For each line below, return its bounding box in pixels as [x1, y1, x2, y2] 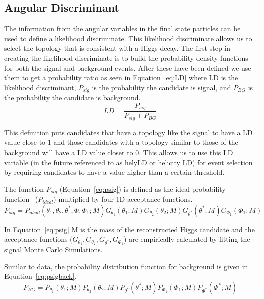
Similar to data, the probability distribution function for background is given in [4, 261, 248, 271]
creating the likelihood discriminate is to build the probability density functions [4, 52, 248, 63]
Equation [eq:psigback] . [4, 271, 77, 281]
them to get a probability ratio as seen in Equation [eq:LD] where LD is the [4, 72, 238, 83]
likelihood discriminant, [4, 82, 76, 92]
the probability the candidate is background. [4, 92, 141, 103]
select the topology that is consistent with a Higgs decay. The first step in [4, 43, 231, 53]
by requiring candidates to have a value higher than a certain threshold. [4, 167, 225, 177]
